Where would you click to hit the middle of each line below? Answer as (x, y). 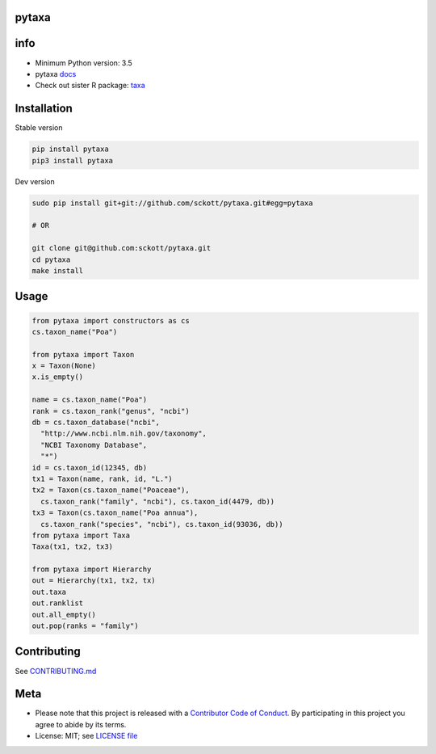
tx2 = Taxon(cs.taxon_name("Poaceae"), (111, 490)
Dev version (35, 181)
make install (58, 270)
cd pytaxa (51, 259)
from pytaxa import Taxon (83, 354)
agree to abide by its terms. (81, 724)
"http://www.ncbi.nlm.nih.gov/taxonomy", (124, 434)
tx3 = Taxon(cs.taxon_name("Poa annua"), (115, 513)
